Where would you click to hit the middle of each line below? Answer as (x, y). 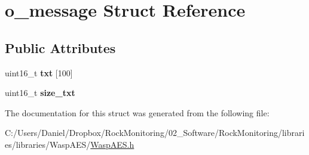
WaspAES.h (112, 144)
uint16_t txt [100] (39, 72)
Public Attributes (60, 47)
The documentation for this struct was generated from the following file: (137, 112)
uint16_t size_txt (40, 93)
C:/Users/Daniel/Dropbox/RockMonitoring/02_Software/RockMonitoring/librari (155, 133)
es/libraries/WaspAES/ (48, 144)
